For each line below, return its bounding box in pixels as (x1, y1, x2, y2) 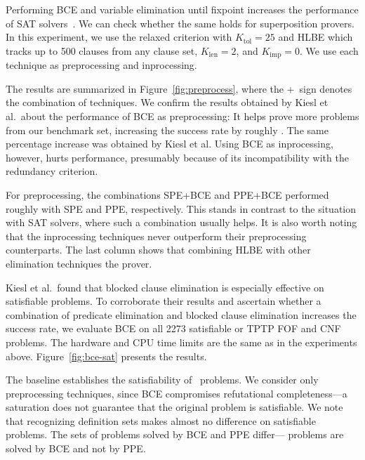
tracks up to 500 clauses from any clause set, (6, 43, 198, 58)
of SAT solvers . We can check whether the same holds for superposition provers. (6, 15, 354, 30)
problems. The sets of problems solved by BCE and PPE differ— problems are (6, 427, 344, 442)
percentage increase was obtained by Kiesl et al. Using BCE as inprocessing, (6, 136, 333, 151)
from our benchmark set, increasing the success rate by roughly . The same (6, 122, 328, 137)
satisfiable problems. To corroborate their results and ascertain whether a (6, 294, 321, 308)
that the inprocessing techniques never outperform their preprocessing (6, 228, 307, 243)
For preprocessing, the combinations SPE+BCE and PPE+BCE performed (6, 187, 329, 202)
